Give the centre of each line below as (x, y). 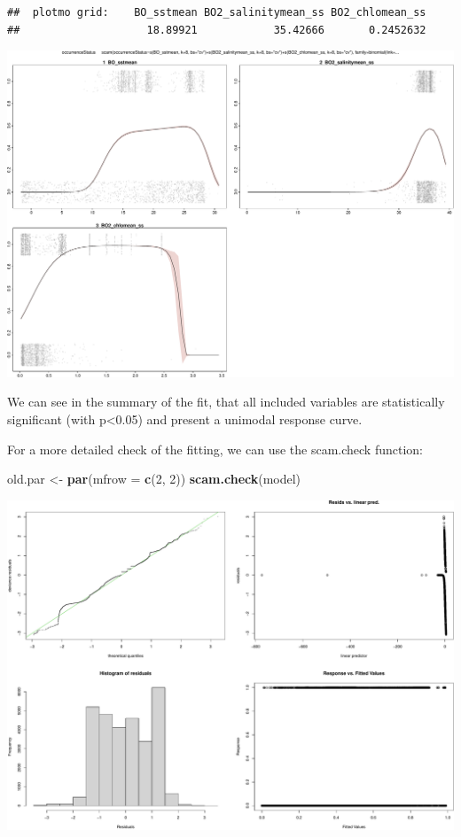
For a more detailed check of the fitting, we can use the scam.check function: (215, 449)
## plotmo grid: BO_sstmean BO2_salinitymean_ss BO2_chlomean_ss (217, 12)
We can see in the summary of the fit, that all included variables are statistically (226, 402)
